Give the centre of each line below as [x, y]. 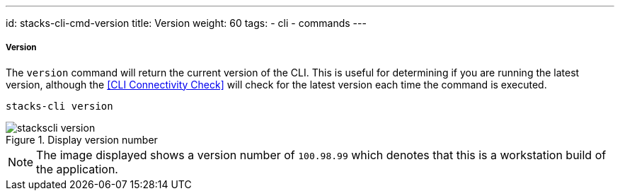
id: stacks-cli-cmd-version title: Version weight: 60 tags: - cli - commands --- [186, 23]
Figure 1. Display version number [82, 139]
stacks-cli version [59, 106]
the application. [77, 169]
